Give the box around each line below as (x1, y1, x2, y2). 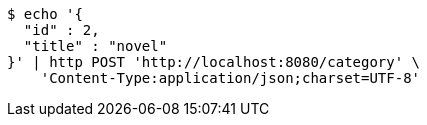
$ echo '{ (7, 6, 83, 22)
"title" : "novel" (23, 38, 168, 54)
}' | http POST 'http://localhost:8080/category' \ (7, 54, 421, 70)
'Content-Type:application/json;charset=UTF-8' (40, 70, 421, 86)
